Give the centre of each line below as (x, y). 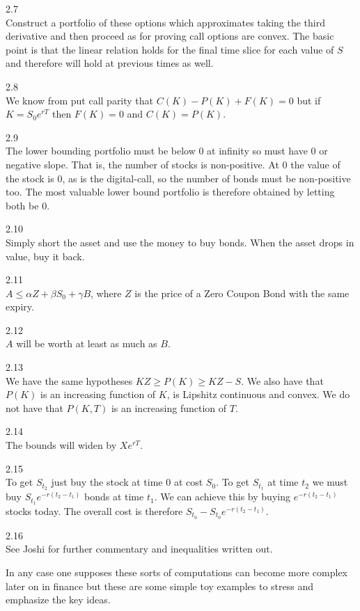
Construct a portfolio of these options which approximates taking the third (166, 22)
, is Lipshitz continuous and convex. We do (258, 394)
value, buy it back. (45, 256)
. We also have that (282, 380)
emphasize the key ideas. (58, 600)
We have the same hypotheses (69, 380)
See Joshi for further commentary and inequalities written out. (139, 549)
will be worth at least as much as (87, 343)
